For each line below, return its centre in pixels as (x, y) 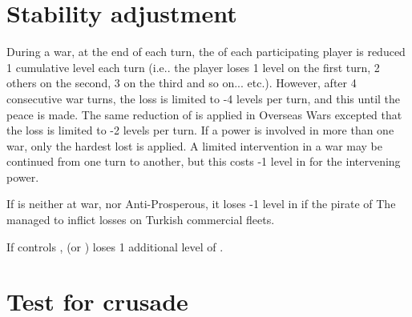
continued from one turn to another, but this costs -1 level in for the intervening (204, 161)
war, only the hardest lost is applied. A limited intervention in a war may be (194, 145)
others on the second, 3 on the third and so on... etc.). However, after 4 (182, 83)
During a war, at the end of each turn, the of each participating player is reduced (206, 52)
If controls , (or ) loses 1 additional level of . (115, 246)
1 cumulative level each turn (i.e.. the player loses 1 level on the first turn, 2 (193, 67)
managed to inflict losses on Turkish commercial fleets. (141, 220)
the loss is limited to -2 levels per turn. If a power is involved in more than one (200, 130)
